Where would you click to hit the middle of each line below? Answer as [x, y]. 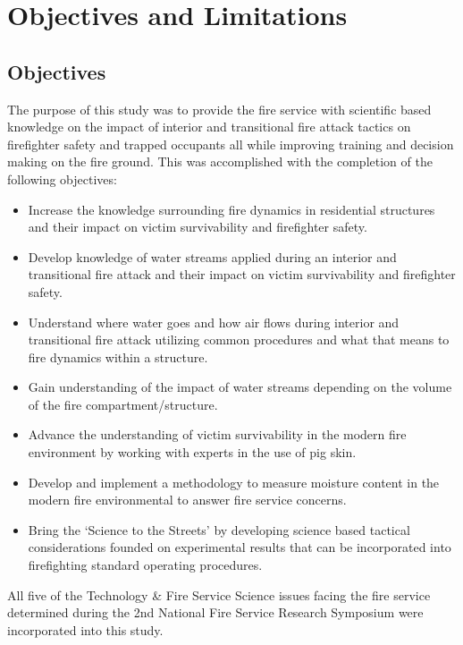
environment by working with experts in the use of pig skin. [192, 452]
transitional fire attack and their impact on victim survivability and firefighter [242, 274]
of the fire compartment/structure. [123, 404]
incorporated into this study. [85, 629]
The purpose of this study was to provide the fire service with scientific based [219, 109]
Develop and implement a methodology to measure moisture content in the [234, 482]
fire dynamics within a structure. [118, 356]
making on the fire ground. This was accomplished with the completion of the [220, 161]
